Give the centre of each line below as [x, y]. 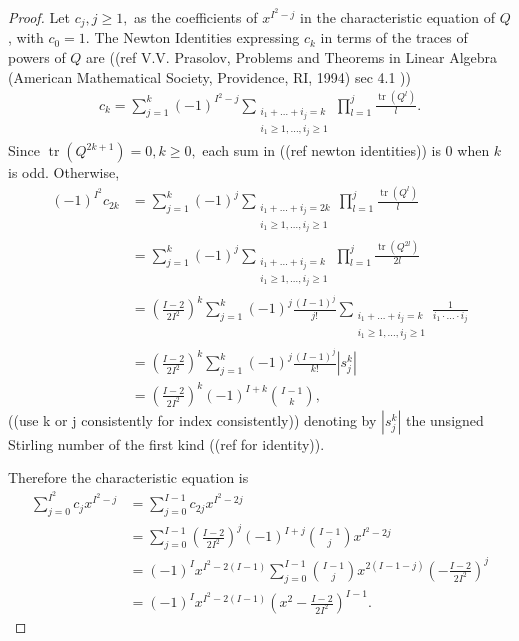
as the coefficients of [196, 17]
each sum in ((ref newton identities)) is [321, 150]
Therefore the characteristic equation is [128, 477]
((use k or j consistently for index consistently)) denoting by [192, 419]
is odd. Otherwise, [64, 172]
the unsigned [444, 419]
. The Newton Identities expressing [192, 37]
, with [26, 37]
